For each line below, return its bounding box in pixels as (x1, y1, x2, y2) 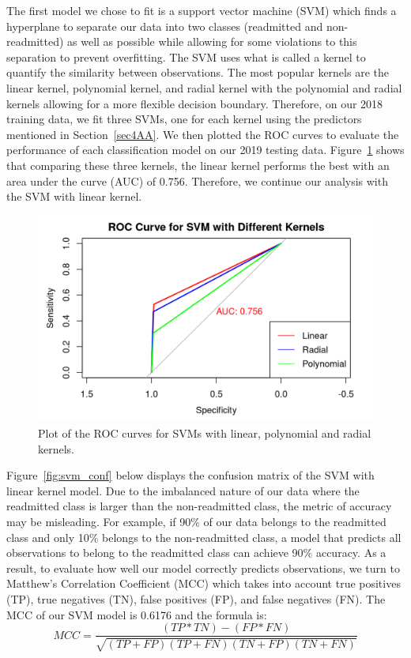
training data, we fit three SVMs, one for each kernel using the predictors (6, 111, 362, 127)
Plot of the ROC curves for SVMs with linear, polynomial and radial (38, 425, 371, 441)
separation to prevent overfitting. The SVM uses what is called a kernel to (6, 48, 366, 65)
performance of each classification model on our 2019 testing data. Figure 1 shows (6, 141, 405, 158)
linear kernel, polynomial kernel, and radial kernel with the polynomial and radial (6, 79, 402, 96)
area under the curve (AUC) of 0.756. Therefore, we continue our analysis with (6, 172, 388, 189)
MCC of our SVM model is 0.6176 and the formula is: (6, 606, 267, 622)
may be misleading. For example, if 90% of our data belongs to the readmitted (6, 513, 386, 529)
